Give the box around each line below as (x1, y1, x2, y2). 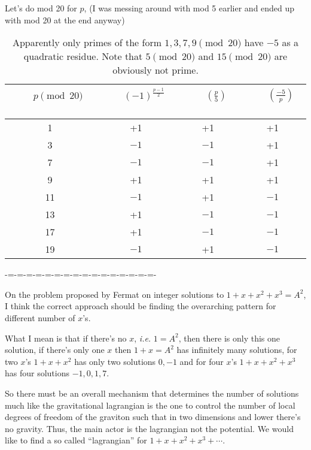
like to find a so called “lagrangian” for (5, 434, 147, 446)
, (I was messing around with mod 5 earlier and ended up (84, 2, 295, 14)
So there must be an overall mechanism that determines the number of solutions (5, 386, 299, 399)
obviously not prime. (112, 63, 199, 77)
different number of (5, 311, 75, 324)
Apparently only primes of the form (12, 35, 162, 50)
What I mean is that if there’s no (5, 331, 127, 344)
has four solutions (5, 367, 70, 379)
